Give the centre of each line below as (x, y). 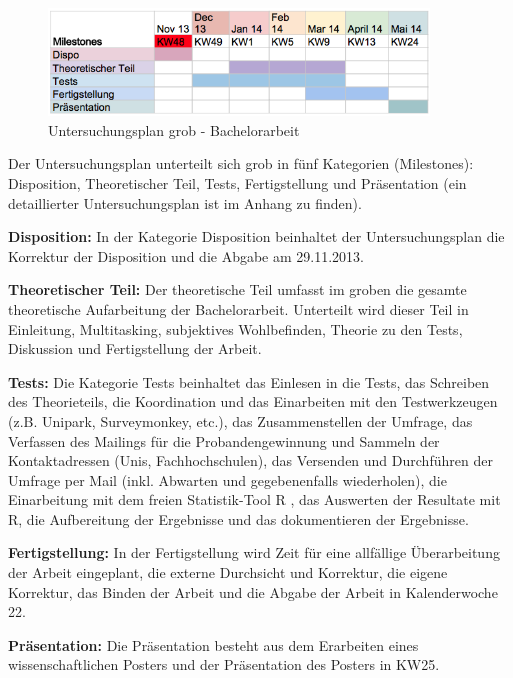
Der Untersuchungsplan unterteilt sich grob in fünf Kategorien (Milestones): (241, 163)
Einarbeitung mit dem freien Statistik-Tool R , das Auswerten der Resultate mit (254, 499)
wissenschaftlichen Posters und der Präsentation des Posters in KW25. (224, 664)
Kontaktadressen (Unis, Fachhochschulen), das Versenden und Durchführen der (250, 460)
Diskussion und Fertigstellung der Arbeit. (135, 348)
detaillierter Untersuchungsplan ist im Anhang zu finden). (185, 202)
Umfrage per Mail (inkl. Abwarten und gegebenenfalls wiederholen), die (227, 479)
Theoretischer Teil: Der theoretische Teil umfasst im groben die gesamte (237, 289)
